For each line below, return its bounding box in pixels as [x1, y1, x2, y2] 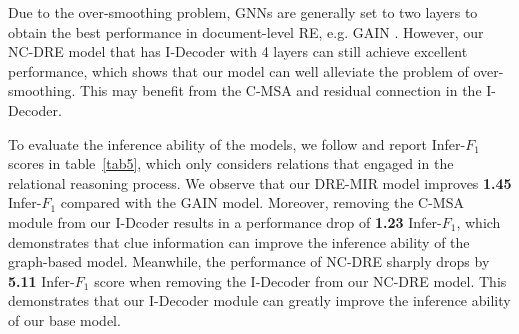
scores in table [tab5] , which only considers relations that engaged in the [8, 153, 454, 174]
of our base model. [8, 309, 121, 330]
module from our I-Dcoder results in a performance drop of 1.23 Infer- [8, 211, 442, 232]
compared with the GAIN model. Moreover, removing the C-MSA [60, 192, 464, 213]
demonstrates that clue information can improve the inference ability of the [8, 231, 470, 252]
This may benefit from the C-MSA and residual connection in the [80, 80, 482, 101]
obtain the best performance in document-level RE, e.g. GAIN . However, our [8, 21, 484, 42]
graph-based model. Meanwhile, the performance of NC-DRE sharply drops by [8, 251, 490, 272]
